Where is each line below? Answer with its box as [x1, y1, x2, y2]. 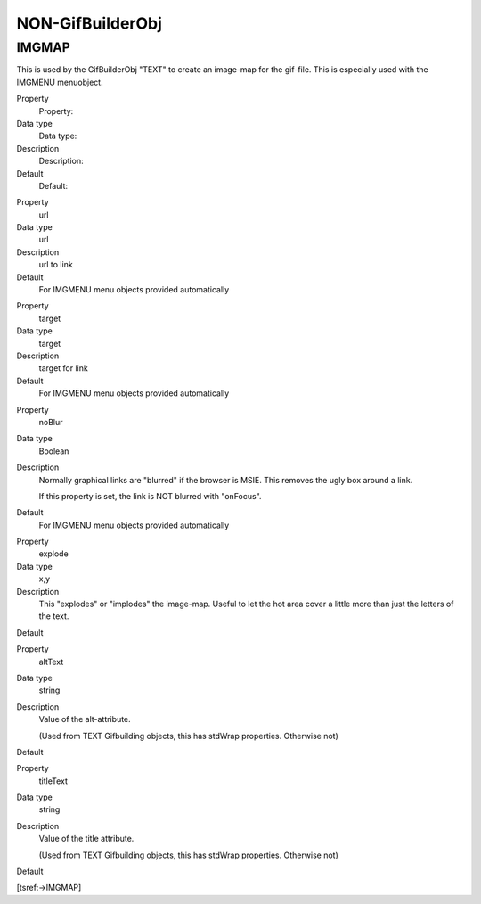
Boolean [38, 446, 69, 456]
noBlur [38, 416, 63, 427]
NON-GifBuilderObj [16, 13, 162, 33]
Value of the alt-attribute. [38, 714, 131, 725]
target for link [38, 363, 88, 374]
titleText [38, 776, 69, 786]
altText [38, 656, 64, 667]
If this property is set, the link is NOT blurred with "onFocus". [38, 490, 262, 501]
